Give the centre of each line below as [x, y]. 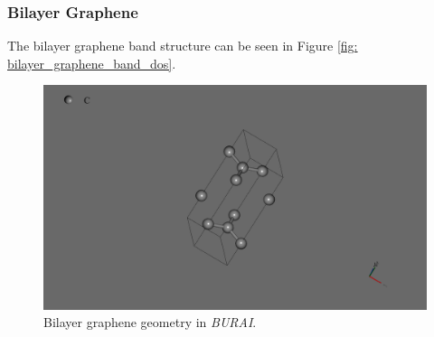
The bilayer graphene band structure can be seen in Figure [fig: [183, 46]
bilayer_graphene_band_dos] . [92, 63]
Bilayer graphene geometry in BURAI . [150, 322]
